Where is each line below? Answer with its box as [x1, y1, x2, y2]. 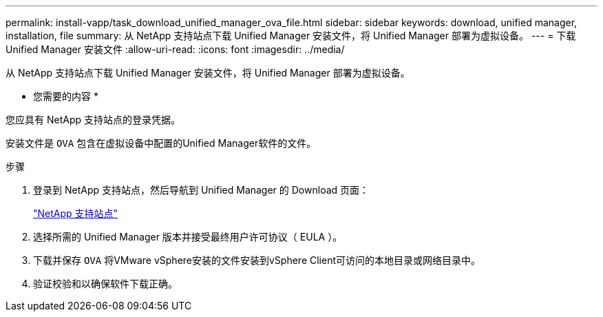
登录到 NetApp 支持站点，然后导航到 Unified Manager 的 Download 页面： [33, 184, 370, 196]
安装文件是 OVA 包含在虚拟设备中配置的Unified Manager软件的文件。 [6, 137, 317, 149]
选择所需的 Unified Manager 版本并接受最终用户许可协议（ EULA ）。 [33, 231, 343, 243]
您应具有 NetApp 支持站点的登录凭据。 [6, 114, 180, 125]
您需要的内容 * [33, 90, 98, 102]
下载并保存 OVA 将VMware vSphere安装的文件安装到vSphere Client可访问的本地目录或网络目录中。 [33, 254, 481, 266]
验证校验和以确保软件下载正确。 [33, 278, 178, 289]
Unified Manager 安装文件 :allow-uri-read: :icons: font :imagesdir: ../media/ [6, 43, 345, 55]
